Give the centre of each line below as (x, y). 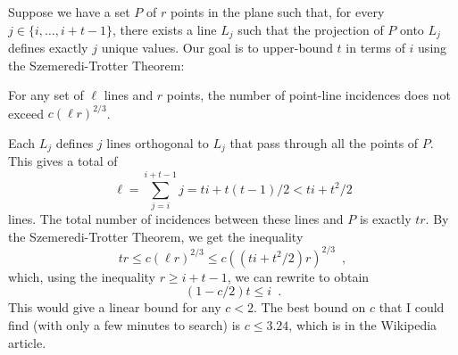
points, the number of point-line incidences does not (308, 95)
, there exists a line (165, 29)
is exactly (385, 219)
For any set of (46, 95)
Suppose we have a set (69, 12)
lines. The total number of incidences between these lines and (176, 219)
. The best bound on (309, 307)
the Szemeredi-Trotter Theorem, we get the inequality (156, 236)
